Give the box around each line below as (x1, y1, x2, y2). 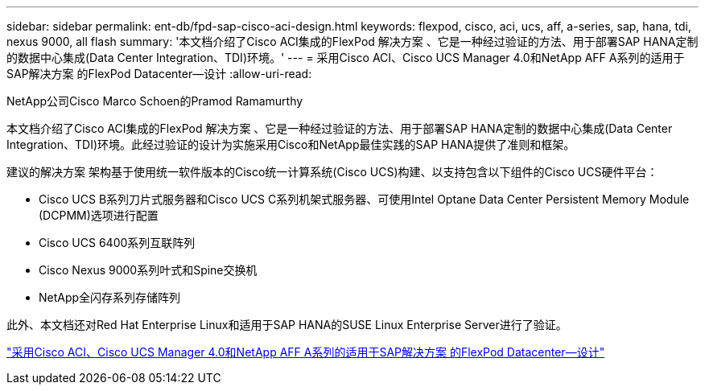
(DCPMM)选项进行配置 (39, 208, 159, 222)
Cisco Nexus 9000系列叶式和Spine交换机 (39, 263, 258, 277)
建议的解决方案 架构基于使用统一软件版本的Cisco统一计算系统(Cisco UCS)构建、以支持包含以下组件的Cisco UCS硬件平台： (6, 165, 658, 179)
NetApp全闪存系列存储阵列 (39, 290, 181, 304)
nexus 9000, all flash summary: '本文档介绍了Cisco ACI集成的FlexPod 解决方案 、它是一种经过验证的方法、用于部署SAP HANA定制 (6, 35, 699, 48)
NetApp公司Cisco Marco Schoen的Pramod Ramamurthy (6, 94, 303, 108)
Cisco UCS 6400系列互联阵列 (39, 236, 196, 249)
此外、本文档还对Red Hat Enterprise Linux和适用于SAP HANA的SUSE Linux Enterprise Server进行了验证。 (6, 318, 567, 331)
